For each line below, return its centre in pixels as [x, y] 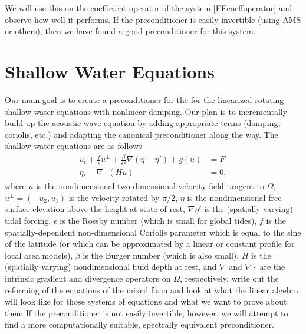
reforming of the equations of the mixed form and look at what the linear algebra [152, 290]
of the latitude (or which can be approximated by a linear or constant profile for [150, 244]
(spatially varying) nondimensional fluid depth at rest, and [111, 267]
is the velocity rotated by [114, 197]
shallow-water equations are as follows [73, 146]
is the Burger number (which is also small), [161, 255]
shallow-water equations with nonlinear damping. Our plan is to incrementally [146, 111]
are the [272, 267]
